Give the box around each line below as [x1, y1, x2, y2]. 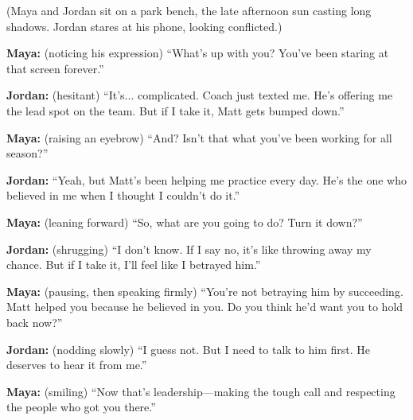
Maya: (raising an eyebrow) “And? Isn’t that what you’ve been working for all [6, 129, 392, 146]
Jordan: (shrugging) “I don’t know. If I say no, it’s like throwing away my [6, 240, 372, 257]
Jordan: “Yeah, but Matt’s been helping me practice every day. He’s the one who [6, 171, 407, 188]
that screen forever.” [6, 60, 104, 76]
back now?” [6, 313, 63, 330]
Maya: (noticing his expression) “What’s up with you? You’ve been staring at [6, 45, 389, 61]
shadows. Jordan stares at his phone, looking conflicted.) [6, 17, 282, 34]
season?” [6, 145, 49, 161]
